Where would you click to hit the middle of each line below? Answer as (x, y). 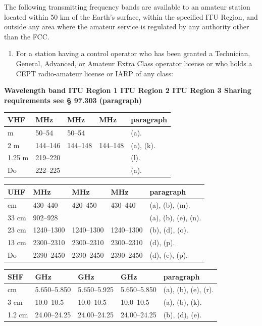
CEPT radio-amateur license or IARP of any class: (94, 73)
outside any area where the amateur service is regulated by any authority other (127, 27)
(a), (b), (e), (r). (189, 289)
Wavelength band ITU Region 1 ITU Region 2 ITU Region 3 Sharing (128, 90)
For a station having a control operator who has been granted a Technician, (133, 53)
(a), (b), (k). (182, 302)
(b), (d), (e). (182, 315)
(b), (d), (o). (169, 230)
